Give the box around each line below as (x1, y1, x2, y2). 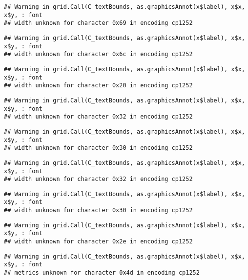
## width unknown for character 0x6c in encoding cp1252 (4, 51, 193, 58)
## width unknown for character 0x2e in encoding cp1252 (4, 238, 193, 245)
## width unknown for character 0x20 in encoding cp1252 (4, 82, 193, 89)
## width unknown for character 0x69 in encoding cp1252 (4, 20, 193, 27)
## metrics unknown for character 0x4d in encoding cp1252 (4, 269, 200, 277)
